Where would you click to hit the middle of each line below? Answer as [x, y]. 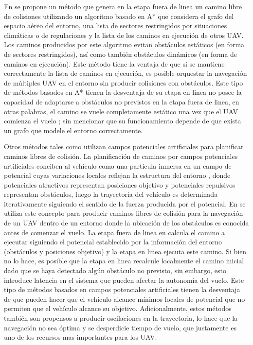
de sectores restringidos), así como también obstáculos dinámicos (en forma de [121, 54]
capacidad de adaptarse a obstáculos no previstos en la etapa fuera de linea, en [122, 101]
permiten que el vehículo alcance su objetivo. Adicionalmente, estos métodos [118, 308]
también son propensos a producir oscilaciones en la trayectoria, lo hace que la [121, 318]
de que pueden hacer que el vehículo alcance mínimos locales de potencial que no [125, 299]
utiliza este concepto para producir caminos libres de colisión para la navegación [124, 213]
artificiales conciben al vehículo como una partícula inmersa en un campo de [118, 165]
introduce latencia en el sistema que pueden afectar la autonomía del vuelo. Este [124, 280]
